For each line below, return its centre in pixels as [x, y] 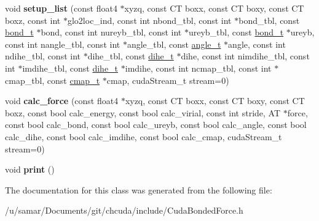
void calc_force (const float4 [62, 101]
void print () [30, 169]
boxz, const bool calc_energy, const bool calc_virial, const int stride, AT [143, 112]
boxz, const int [33, 20]
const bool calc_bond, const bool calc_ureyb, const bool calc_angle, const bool [156, 125]
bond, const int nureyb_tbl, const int [111, 32]
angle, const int [257, 44]
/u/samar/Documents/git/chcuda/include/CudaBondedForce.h [124, 210]
